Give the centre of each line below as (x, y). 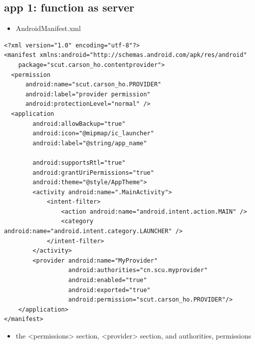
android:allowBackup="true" (79, 124)
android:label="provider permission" (88, 94)
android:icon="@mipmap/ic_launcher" (93, 134)
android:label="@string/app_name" (90, 143)
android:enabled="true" (108, 280)
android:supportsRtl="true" (79, 163)
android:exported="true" (109, 290)
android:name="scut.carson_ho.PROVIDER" (93, 85)
